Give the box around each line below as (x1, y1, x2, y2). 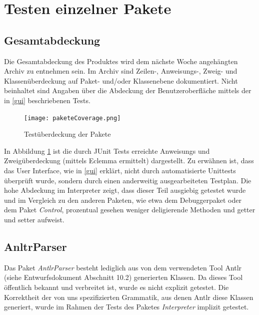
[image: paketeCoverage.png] (24, 114, 121, 122)
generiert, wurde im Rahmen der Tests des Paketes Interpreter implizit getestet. (4, 301, 249, 312)
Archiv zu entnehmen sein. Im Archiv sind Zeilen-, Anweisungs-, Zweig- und (4, 66, 237, 76)
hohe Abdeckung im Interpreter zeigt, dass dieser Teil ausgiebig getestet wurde (4, 185, 246, 195)
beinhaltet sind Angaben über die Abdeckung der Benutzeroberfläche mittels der (4, 85, 251, 96)
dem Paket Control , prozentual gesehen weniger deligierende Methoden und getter (4, 204, 255, 215)
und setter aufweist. (4, 214, 64, 224)
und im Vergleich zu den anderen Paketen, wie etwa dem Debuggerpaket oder (4, 194, 241, 205)
